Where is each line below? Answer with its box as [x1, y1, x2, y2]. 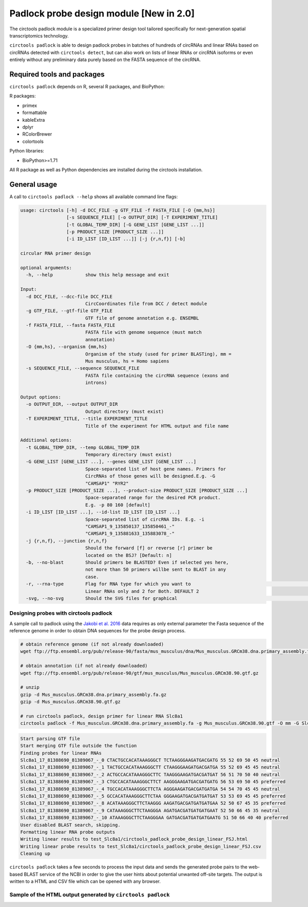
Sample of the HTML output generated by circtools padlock [9, 891, 170, 898]
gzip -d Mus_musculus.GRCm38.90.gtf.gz [20, 699, 121, 705]
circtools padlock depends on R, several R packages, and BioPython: [9, 84, 165, 90]
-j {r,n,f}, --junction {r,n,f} [26, 538, 107, 544]
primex [22, 102, 37, 108]
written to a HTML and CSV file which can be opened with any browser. [9, 878, 161, 884]
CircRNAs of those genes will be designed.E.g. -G [85, 473, 216, 479]
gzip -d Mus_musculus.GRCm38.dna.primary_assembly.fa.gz [20, 691, 167, 697]
